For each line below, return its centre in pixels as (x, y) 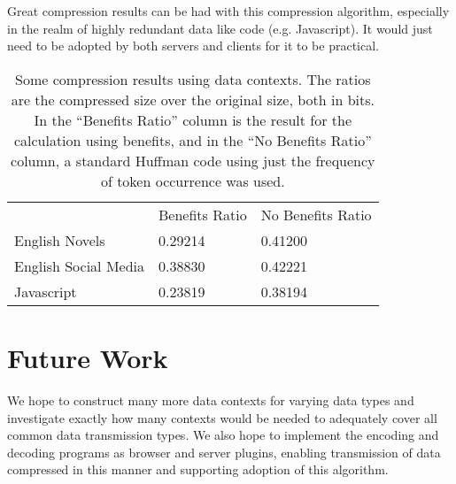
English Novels (60, 240)
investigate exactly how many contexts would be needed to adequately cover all (222, 417)
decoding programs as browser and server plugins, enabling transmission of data (224, 452)
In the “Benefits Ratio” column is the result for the (193, 119)
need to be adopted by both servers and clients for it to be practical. (193, 46)
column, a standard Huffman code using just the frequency (193, 160)
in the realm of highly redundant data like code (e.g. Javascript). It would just (220, 28)
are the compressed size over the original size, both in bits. (193, 99)
